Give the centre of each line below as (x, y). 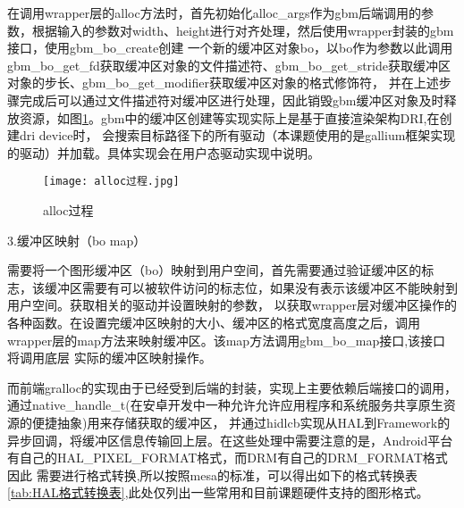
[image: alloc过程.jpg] (111, 182)
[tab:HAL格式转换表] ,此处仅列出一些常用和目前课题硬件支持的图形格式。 (218, 492)
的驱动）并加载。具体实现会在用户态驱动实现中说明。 (164, 152)
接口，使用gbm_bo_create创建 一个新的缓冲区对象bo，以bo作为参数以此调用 (230, 48)
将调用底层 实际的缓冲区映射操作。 (110, 358)
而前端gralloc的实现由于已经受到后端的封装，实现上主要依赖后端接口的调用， (232, 387)
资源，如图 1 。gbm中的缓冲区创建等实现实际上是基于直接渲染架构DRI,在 (229, 117)
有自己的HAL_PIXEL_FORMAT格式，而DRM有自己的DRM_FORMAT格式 (228, 458)
